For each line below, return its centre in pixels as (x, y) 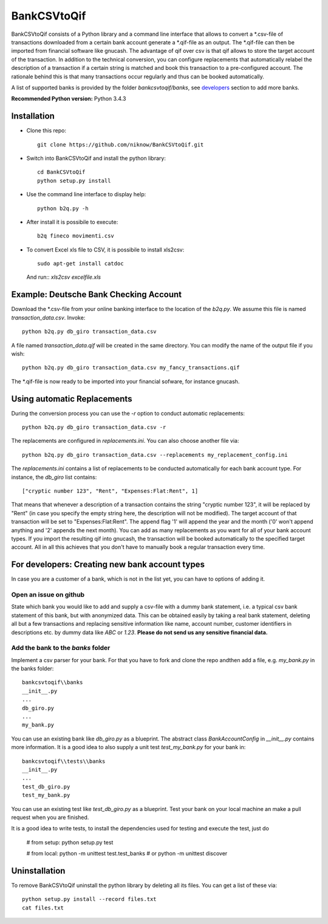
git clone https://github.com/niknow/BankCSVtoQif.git (121, 145)
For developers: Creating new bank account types (108, 565)
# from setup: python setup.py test (70, 842)
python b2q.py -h (63, 208)
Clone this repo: (46, 131)
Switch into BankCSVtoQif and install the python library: (96, 158)
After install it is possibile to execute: (72, 222)
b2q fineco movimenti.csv (76, 236)
